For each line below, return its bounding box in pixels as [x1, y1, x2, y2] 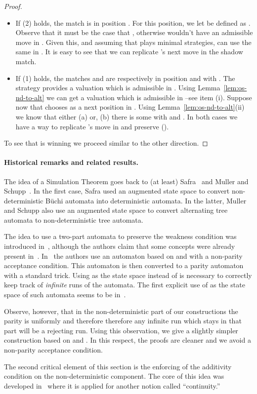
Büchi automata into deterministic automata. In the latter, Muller [45, 195, 247, 205]
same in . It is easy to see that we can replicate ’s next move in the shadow [15, 46, 243, 57]
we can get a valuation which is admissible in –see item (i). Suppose [46, 92, 252, 102]
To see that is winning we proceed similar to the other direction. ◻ [4, 138, 208, 148]
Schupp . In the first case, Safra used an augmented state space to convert [4, 186, 230, 196]
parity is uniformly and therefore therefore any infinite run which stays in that [4, 315, 242, 326]
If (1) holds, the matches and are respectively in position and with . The [15, 73, 235, 83]
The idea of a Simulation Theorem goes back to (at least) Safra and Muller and [4, 176, 249, 186]
